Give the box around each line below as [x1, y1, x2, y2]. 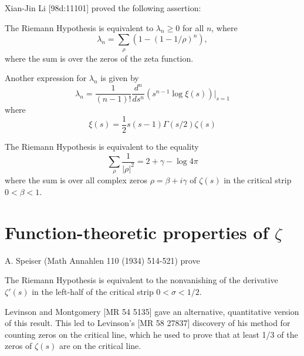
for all [183, 21, 204, 33]
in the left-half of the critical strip [32, 285, 154, 297]
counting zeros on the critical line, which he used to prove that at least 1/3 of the [5, 328, 298, 340]
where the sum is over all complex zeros [5, 174, 147, 186]
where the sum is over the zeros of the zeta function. [5, 52, 194, 64]
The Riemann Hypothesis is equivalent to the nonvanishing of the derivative [5, 274, 278, 286]
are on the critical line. [59, 340, 141, 352]
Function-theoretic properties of [5, 220, 269, 244]
